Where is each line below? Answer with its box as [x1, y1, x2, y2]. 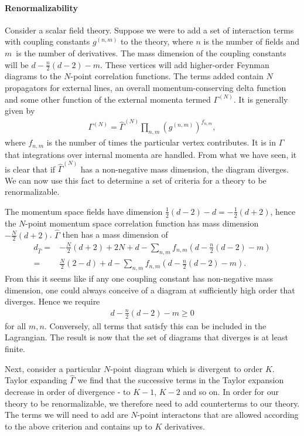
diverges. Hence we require [5, 295, 100, 307]
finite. [5, 342, 26, 354]
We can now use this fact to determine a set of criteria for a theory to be [5, 174, 267, 186]
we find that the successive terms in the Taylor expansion [77, 374, 284, 386]
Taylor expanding [5, 374, 67, 386]
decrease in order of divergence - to [5, 385, 131, 397]
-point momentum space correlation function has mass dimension [25, 217, 259, 229]
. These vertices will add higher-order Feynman [100, 58, 269, 70]
